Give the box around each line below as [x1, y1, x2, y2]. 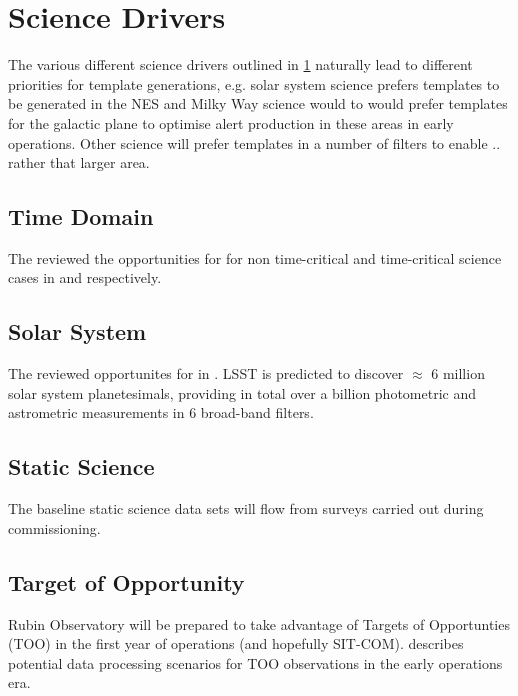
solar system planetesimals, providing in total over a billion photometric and [8, 382, 477, 403]
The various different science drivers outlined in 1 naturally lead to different [8, 54, 473, 75]
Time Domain [8, 201, 154, 232]
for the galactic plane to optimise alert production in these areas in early [8, 112, 454, 133]
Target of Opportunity [8, 566, 245, 597]
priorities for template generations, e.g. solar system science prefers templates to [8, 73, 500, 94]
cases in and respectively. [8, 267, 162, 288]
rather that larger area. [8, 152, 150, 173]
